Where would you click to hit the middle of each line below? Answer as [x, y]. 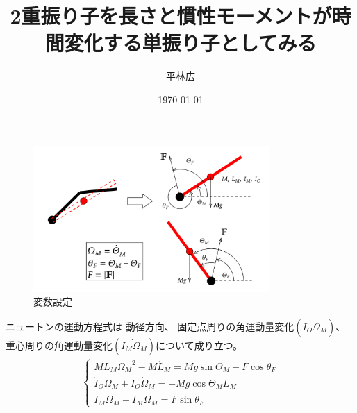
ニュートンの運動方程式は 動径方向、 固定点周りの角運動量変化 [150, 327]
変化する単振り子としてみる [190, 43]
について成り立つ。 [199, 345]
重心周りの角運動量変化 [59, 345]
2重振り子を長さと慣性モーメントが [171, 16]
